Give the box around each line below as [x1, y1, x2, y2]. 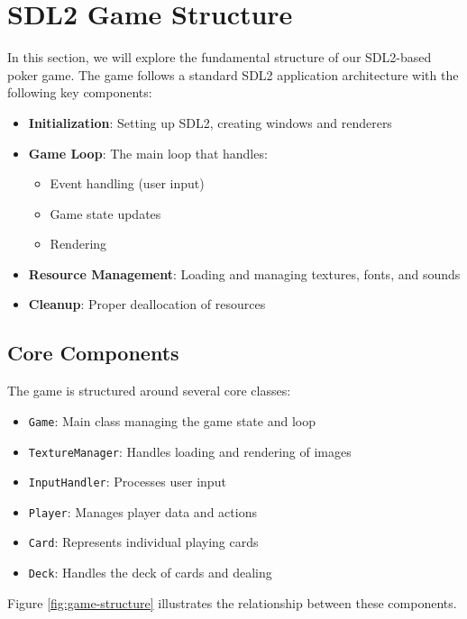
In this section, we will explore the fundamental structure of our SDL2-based [7, 48, 432, 67]
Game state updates [50, 204, 161, 223]
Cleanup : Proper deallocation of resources [28, 295, 266, 314]
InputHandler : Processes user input [28, 472, 226, 491]
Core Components [7, 339, 179, 367]
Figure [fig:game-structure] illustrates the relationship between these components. [7, 593, 457, 612]
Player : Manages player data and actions [28, 502, 257, 521]
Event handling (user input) [50, 174, 205, 193]
